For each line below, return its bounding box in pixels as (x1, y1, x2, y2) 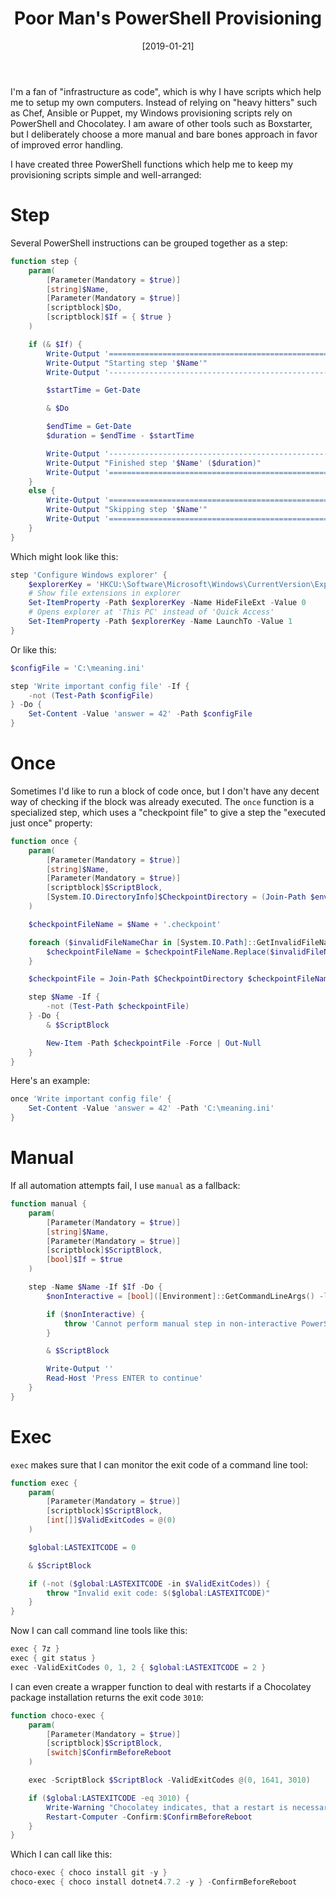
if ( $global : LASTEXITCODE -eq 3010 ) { (28, 1793, 190, 1803)
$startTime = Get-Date (46, 385, 141, 396)
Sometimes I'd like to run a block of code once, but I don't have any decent (10, 785, 320, 797)
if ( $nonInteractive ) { (46, 1309, 145, 1319)
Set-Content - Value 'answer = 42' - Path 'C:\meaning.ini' (28, 1103, 275, 1114)
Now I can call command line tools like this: (10, 1625, 188, 1637)
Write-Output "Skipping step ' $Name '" (46, 505, 208, 515)
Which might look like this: (10, 550, 119, 562)
